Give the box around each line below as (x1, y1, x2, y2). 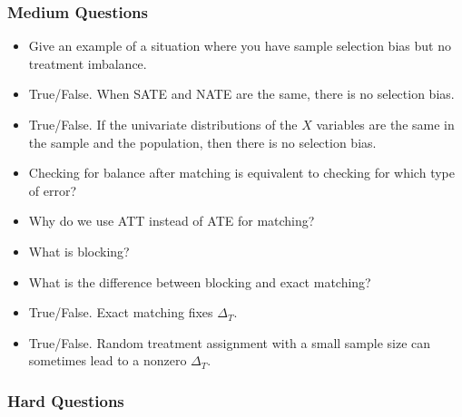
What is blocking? (28, 241, 130, 260)
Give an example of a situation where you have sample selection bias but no (28, 36, 451, 55)
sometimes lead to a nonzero (28, 351, 187, 370)
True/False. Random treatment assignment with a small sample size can (28, 333, 431, 352)
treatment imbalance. (28, 53, 147, 73)
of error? (28, 180, 77, 199)
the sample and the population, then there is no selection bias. (28, 132, 377, 151)
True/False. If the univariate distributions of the (28, 115, 298, 133)
